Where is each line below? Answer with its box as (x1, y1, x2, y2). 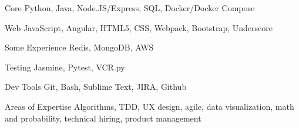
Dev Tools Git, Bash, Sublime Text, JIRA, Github (5, 80, 187, 93)
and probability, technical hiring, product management (5, 112, 201, 124)
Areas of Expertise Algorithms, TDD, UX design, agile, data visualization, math (5, 100, 294, 112)
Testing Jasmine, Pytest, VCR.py (5, 60, 125, 73)
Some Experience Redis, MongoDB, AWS (5, 41, 154, 53)
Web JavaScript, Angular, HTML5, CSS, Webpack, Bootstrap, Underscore (5, 21, 273, 33)
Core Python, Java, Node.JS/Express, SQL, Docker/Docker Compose (5, 2, 255, 14)
